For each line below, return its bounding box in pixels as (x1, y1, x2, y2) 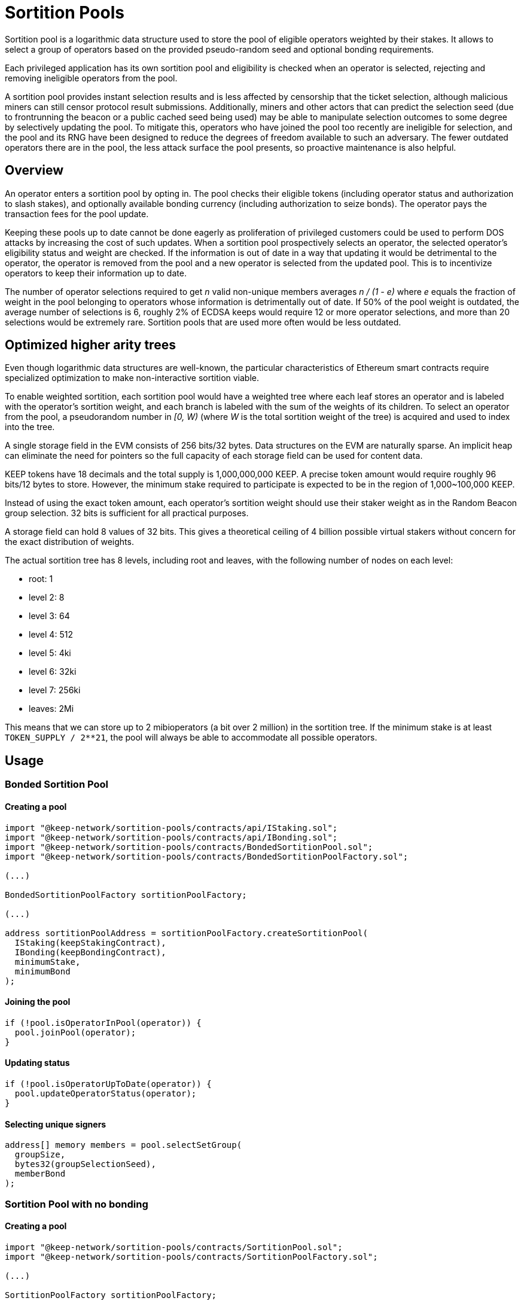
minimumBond (14, 966, 71, 976)
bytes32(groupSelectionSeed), (14, 1159, 156, 1169)
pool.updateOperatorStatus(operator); (14, 1088, 197, 1098)
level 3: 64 (29, 611, 70, 621)
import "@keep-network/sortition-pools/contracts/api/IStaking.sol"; (5, 822, 338, 833)
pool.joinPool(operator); (14, 1027, 136, 1037)
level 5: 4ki (29, 648, 71, 659)
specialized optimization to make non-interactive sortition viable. (5, 373, 260, 383)
